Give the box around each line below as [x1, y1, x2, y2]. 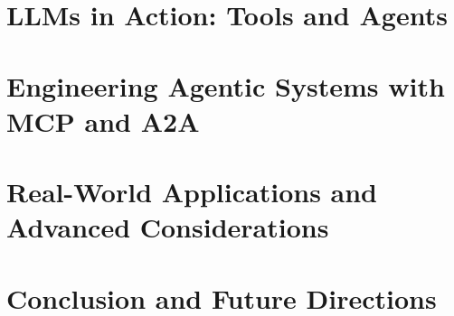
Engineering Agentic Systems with [6, 67, 445, 104]
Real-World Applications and [6, 173, 378, 210]
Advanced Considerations [6, 209, 329, 246]
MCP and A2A [6, 102, 200, 139]
